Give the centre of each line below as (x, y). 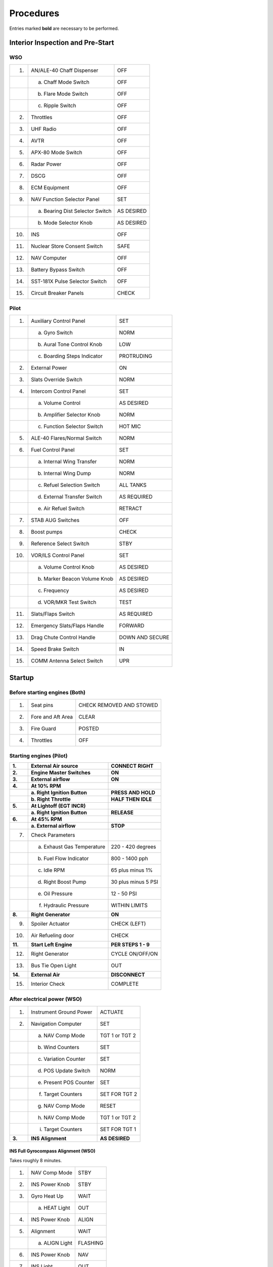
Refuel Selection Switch (72, 485)
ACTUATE (112, 1012)
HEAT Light (57, 1208)
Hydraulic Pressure (66, 905)
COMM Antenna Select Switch (67, 661)
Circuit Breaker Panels (58, 293)
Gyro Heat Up (47, 1196)
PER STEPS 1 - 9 (130, 944)
